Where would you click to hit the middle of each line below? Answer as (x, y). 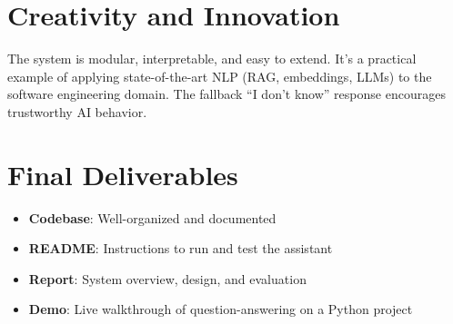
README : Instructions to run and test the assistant (181, 248)
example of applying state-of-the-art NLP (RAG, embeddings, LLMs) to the (220, 76)
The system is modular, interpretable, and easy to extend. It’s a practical (212, 59)
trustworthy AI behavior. (77, 111)
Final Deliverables (123, 174)
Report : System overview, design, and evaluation (167, 278)
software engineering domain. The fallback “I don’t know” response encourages (226, 94)
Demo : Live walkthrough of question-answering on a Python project (221, 309)
